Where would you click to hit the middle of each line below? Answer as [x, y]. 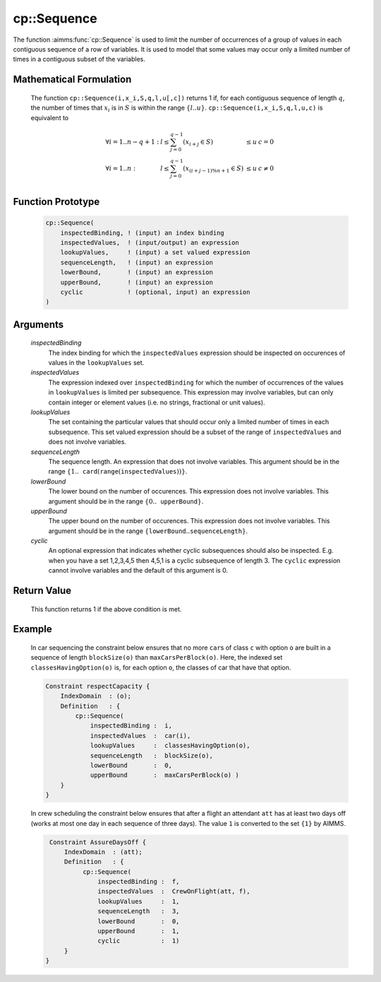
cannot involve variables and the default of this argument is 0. [138, 571]
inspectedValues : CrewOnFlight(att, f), [174, 892]
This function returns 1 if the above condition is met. [106, 609]
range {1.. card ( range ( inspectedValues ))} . [118, 472]
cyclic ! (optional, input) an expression [155, 292]
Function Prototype [56, 201]
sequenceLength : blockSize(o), [151, 755]
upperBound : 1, [139, 931]
